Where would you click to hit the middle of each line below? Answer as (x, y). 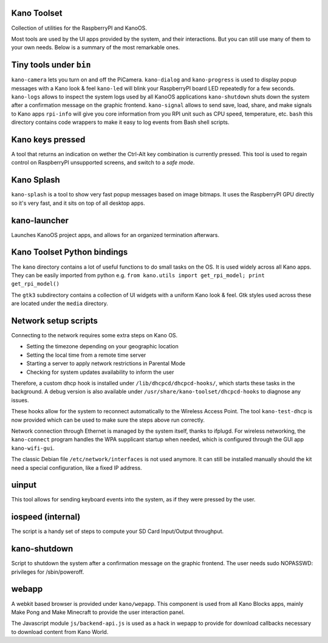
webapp (27, 589)
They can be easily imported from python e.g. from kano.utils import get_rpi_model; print (138, 275)
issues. (20, 400)
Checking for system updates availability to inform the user (100, 372)
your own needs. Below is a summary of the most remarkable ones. (96, 47)
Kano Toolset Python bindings (70, 252)
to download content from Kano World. (60, 631)
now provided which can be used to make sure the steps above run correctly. (108, 420)
